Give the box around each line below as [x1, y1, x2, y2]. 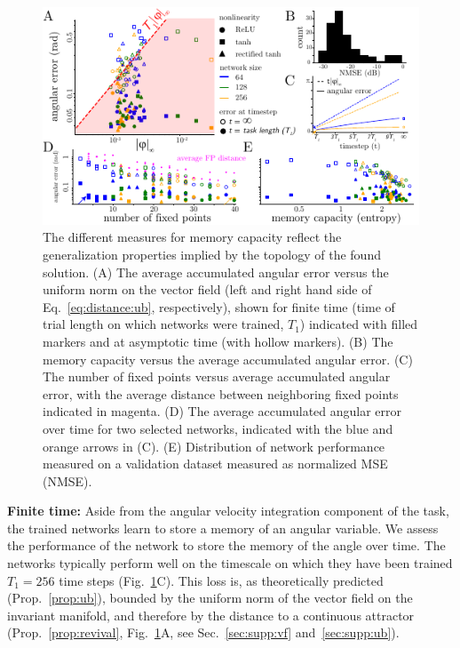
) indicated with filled [299, 315, 418, 333]
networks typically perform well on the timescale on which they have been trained [7, 554, 453, 572]
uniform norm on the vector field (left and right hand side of [43, 280, 372, 299]
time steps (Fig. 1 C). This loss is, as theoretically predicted [59, 571, 384, 589]
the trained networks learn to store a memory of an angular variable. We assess [7, 518, 439, 537]
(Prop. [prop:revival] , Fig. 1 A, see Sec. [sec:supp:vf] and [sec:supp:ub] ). [7, 623, 400, 642]
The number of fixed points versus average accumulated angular [43, 367, 391, 386]
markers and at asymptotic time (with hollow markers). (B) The [43, 332, 393, 350]
